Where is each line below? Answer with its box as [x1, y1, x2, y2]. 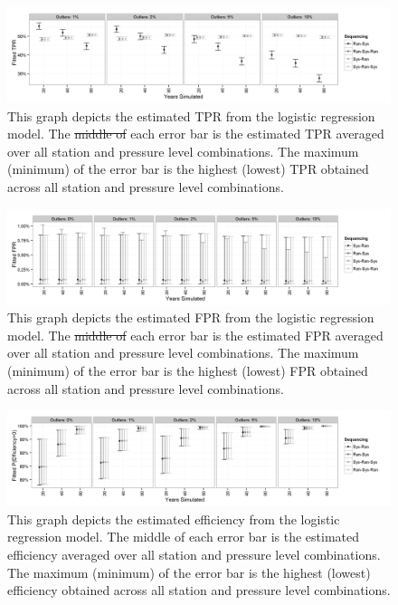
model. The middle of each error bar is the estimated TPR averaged [7, 124, 384, 143]
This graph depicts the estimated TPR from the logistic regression [7, 106, 375, 125]
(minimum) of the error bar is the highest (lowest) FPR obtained [7, 360, 368, 379]
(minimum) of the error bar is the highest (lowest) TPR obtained [7, 159, 369, 178]
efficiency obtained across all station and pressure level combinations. [7, 581, 391, 600]
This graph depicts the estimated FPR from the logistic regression [7, 308, 374, 327]
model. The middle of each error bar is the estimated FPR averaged [7, 325, 384, 344]
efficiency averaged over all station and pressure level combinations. [7, 544, 381, 563]
